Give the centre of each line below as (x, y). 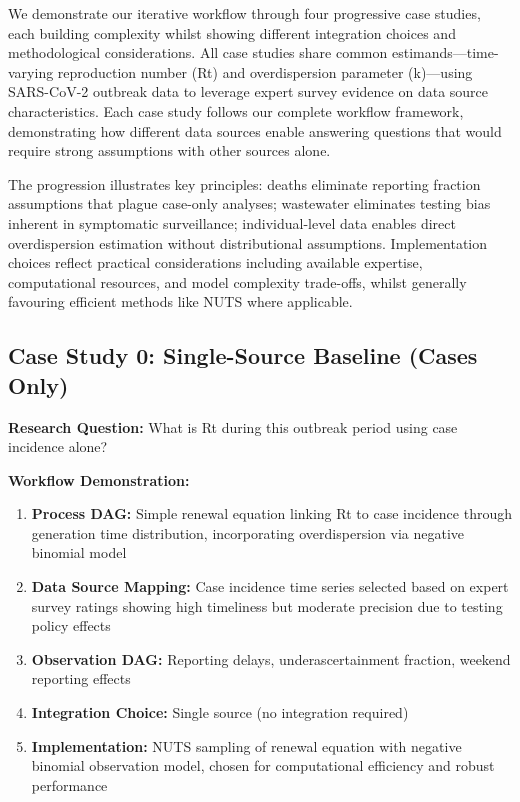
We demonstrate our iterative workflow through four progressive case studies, (244, 13)
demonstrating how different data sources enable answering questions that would (255, 130)
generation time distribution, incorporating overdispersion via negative (247, 532)
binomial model (79, 552)
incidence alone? (58, 446)
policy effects (71, 625)
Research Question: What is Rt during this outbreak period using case (233, 426)
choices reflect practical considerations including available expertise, (215, 262)
